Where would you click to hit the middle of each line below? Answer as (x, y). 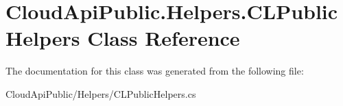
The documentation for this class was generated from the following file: (155, 71)
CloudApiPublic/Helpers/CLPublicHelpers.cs (101, 93)
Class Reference (164, 38)
